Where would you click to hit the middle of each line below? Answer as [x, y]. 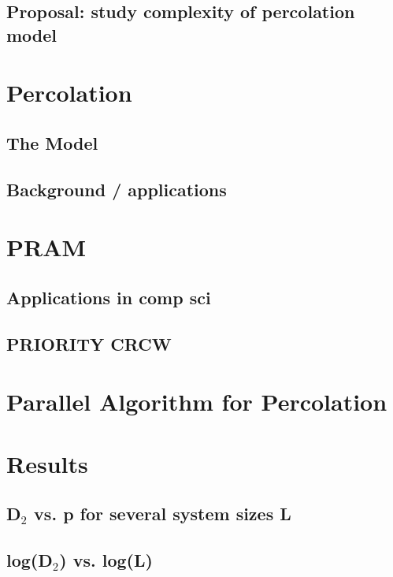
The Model [52, 142]
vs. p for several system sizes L [163, 514]
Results [47, 463]
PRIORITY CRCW [89, 343]
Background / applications [117, 189]
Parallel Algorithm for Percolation [197, 402]
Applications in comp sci [109, 297]
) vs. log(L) [106, 559]
